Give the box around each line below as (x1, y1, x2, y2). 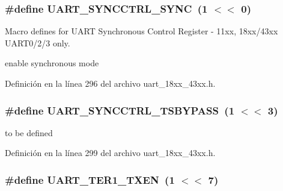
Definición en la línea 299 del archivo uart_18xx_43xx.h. (5, 146, 216, 159)
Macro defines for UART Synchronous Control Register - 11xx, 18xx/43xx (5, 25, 278, 37)
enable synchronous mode (5, 57, 99, 69)
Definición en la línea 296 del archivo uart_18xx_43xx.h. (5, 77, 216, 89)
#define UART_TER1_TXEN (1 (5, 172, 175, 187)
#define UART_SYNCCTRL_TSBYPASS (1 (5, 102, 235, 117)
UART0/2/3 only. (5, 36, 70, 49)
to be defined (5, 126, 53, 139)
